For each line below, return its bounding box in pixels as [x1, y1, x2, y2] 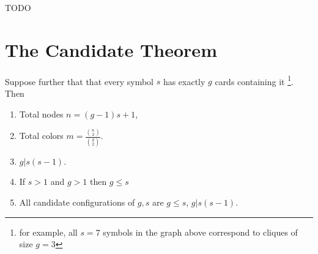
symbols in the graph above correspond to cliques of [103, 225, 298, 238]
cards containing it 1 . [215, 73, 294, 88]
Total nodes [19, 107, 64, 120]
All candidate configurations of [19, 195, 135, 208]
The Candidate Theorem [5, 37, 217, 62]
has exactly [163, 75, 205, 88]
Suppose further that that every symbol [5, 75, 153, 88]
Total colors [19, 129, 64, 142]
